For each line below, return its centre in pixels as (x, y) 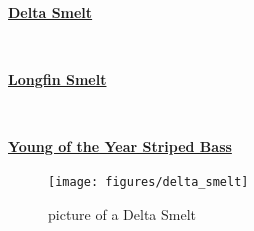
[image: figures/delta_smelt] (148, 181)
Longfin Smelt (57, 79)
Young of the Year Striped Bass (120, 146)
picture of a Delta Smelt (122, 213)
